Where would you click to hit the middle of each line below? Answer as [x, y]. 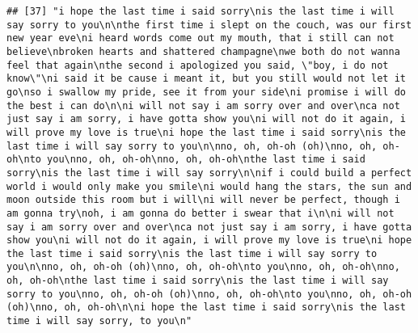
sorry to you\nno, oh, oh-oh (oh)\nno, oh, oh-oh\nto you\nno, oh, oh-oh [209, 294]
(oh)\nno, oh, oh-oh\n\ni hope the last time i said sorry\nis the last [206, 308]
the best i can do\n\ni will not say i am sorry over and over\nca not [203, 105]
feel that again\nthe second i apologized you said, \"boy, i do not [198, 65]
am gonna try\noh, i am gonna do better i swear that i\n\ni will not [201, 213]
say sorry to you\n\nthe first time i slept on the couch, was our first [209, 25]
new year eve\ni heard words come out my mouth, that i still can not [201, 38]
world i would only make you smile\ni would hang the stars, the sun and [209, 186]
